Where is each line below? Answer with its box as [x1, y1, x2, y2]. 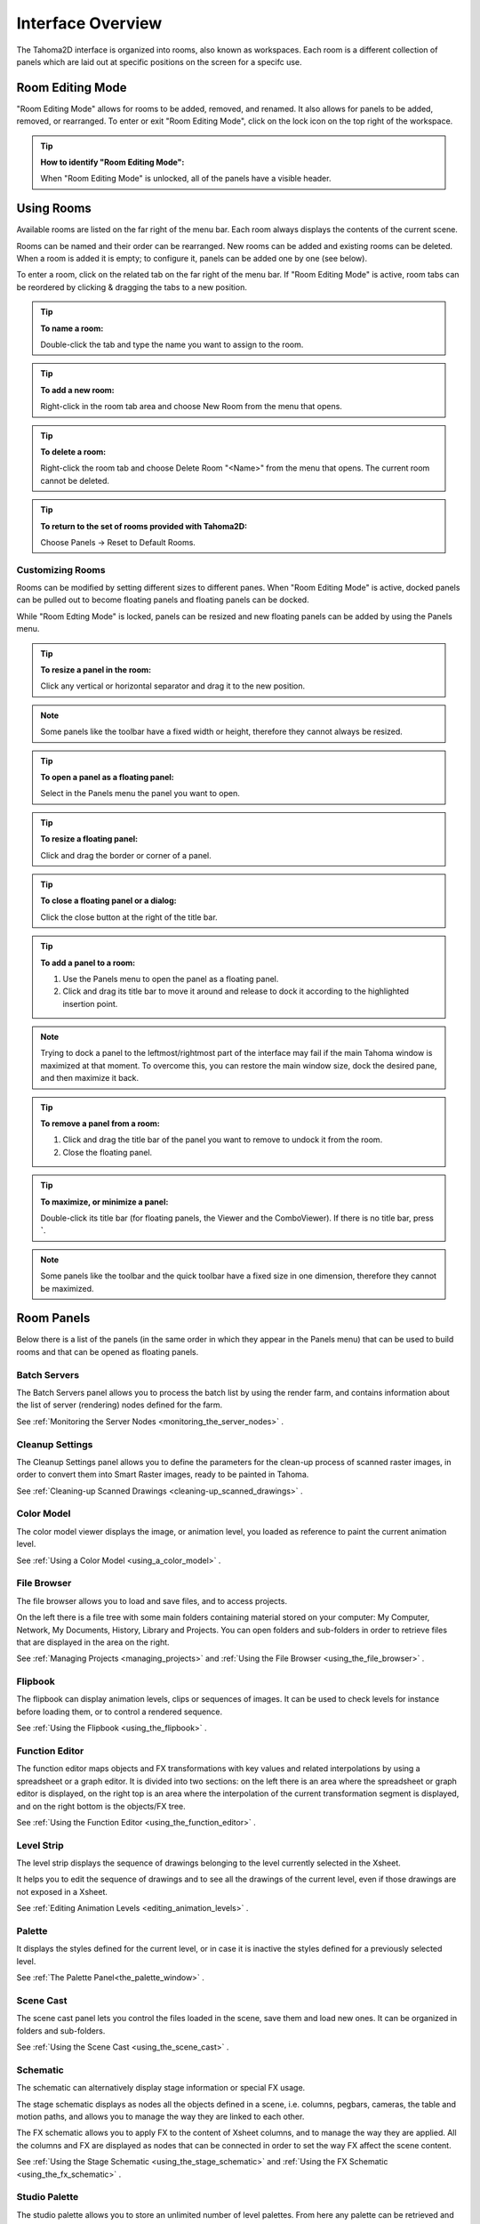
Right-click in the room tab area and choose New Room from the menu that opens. [40, 401, 342, 412]
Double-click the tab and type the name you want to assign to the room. [40, 339, 304, 351]
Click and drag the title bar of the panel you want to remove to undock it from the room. [62, 1134, 383, 1145]
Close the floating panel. [62, 1147, 153, 1157]
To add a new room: [40, 384, 115, 395]
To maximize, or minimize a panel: [40, 1197, 169, 1207]
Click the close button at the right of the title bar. [40, 912, 218, 923]
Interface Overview [16, 13, 163, 33]
